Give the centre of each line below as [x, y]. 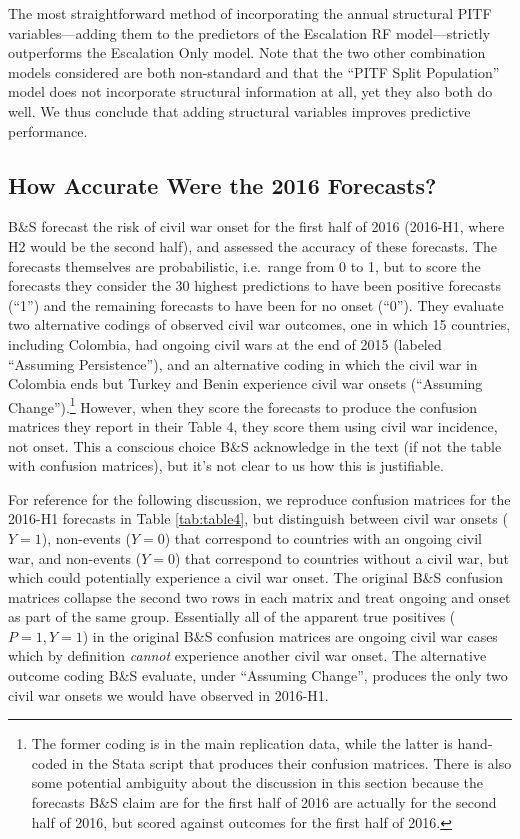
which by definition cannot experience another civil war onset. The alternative [247, 655]
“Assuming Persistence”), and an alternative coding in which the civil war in [243, 363]
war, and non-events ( [75, 557]
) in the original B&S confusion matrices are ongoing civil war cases [290, 635]
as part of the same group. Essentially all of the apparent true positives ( [232, 616]
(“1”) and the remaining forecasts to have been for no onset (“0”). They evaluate [256, 304]
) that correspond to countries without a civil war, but [341, 557]
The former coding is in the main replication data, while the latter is [242, 743]
